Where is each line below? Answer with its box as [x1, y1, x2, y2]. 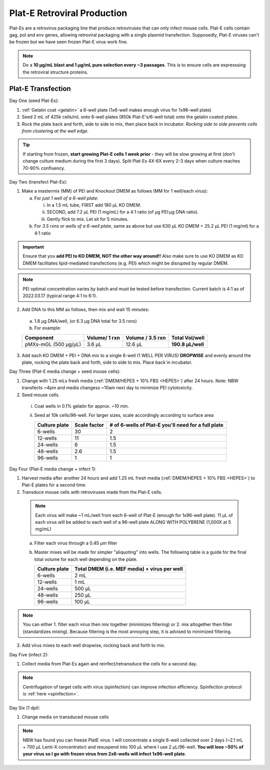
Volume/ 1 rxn [86, 334, 120, 341]
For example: [34, 325, 61, 331]
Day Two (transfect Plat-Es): [9, 179, 67, 185]
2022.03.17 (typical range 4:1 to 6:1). [22, 293, 97, 299]
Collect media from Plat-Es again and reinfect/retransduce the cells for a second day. [21, 660, 197, 666]
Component [24, 334, 54, 341]
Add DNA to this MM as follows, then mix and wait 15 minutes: [21, 307, 149, 313]
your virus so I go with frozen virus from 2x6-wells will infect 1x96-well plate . [22, 751, 186, 757]
